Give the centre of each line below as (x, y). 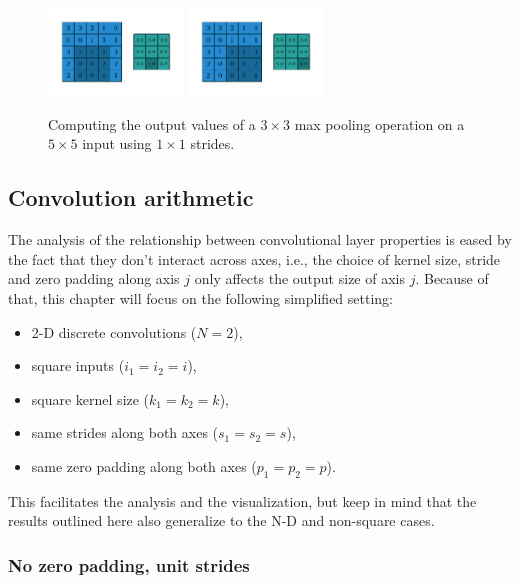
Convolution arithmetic (131, 197)
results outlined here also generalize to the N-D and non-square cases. (221, 520)
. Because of (452, 278)
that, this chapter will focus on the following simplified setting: (200, 297)
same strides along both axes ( (125, 432)
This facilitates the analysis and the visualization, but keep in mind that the (242, 500)
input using (117, 143)
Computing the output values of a (152, 123)
